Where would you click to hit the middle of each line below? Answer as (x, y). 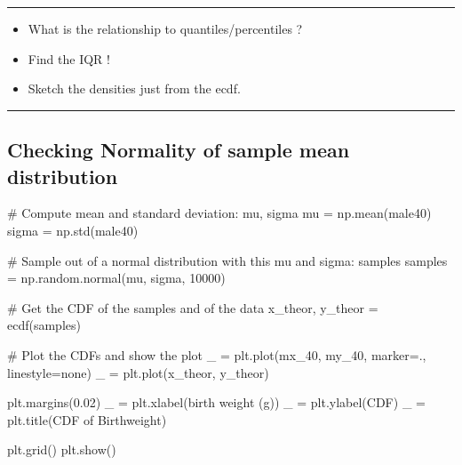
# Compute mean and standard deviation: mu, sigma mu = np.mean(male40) (219, 213)
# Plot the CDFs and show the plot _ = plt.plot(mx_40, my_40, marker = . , (217, 354)
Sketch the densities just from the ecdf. (134, 88)
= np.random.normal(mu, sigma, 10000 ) (116, 278)
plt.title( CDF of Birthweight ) (87, 419)
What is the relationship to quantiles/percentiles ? (165, 28)
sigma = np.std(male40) (73, 230)
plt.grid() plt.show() (62, 449)
